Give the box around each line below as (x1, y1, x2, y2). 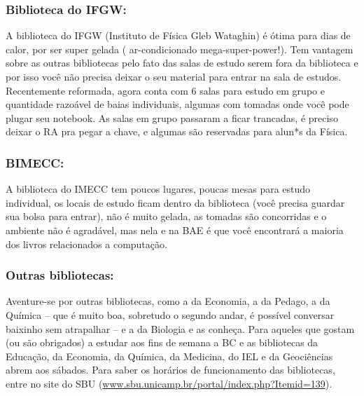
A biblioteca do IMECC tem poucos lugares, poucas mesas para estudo (6, 182, 311, 196)
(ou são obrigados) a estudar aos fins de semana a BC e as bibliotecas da (6, 335, 318, 350)
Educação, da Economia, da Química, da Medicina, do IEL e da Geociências (6, 348, 333, 363)
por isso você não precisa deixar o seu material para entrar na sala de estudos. (6, 69, 342, 83)
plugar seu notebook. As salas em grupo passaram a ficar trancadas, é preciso (6, 110, 338, 125)
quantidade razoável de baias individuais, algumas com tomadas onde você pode (6, 97, 349, 111)
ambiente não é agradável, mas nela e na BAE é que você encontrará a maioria (6, 222, 344, 237)
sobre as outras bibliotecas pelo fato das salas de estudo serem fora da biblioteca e (6, 55, 358, 70)
